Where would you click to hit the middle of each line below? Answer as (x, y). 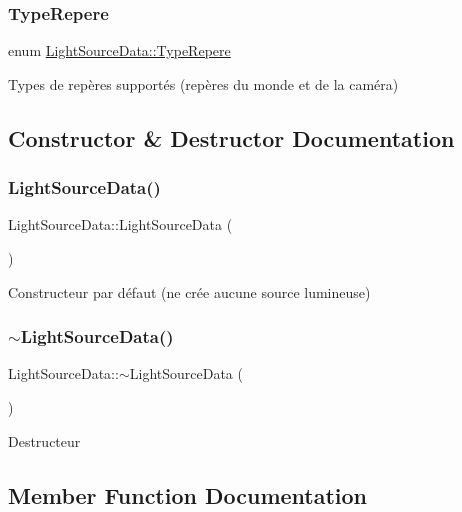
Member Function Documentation (188, 494)
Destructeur (44, 440)
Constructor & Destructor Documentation (231, 137)
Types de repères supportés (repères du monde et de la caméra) (203, 83)
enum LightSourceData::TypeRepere (119, 50)
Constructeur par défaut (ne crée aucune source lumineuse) (189, 291)
